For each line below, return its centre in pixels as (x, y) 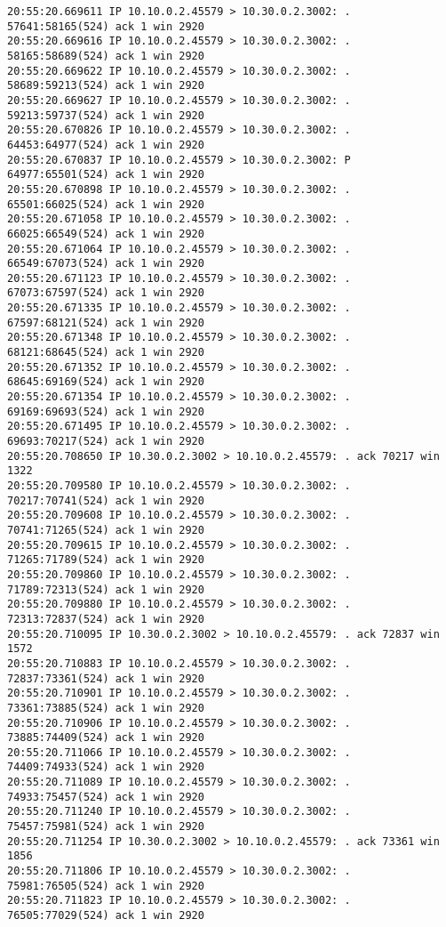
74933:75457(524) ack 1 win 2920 (106, 797)
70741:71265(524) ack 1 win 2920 (106, 530)
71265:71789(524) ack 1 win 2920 (106, 560)
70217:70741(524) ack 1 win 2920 (106, 500)
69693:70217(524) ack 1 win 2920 (106, 442)
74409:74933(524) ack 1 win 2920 (106, 767)
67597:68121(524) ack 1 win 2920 (106, 322)
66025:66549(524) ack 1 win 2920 (106, 234)
